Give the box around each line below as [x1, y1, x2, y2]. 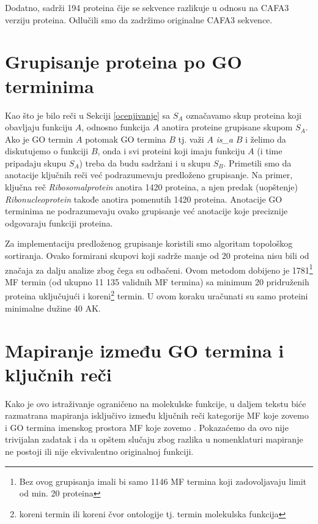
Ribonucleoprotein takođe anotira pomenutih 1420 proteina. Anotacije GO [5, 192, 283, 205]
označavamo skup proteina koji [186, 108, 301, 121]
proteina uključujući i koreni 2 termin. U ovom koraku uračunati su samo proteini [5, 288, 308, 302]
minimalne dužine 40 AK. [5, 301, 101, 314]
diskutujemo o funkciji [5, 144, 89, 157]
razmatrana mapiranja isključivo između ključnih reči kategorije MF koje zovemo [5, 409, 309, 422]
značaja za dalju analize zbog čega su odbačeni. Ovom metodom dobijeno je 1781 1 [5, 261, 313, 276]
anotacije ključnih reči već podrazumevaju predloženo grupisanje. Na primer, [5, 168, 293, 181]
